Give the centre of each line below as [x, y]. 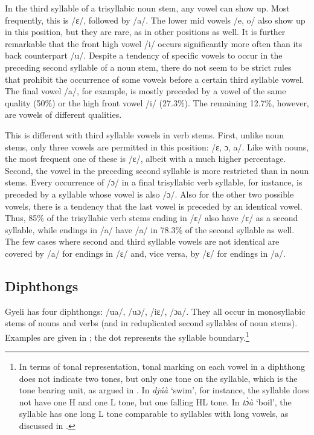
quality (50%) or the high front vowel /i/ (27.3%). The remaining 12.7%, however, [157, 102]
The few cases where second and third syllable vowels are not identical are [142, 241]
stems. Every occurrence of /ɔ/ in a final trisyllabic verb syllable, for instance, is [154, 182]
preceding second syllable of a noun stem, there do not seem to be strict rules [148, 67]
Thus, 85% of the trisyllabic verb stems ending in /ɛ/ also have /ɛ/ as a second [152, 218]
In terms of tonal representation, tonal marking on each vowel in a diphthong [162, 366]
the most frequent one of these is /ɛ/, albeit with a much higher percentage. [146, 159]
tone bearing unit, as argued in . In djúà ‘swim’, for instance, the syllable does [164, 390]
